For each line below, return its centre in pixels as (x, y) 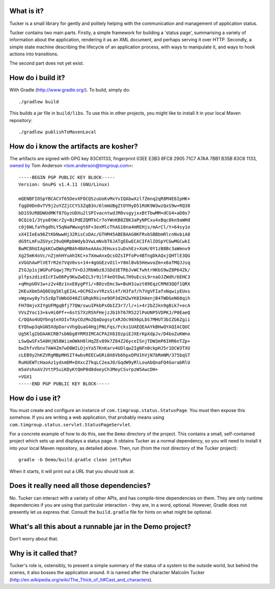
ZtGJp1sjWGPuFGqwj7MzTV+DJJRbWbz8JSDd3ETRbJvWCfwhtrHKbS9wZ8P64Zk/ (104, 270)
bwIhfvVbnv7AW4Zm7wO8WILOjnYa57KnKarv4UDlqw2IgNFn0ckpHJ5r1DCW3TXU (104, 348)
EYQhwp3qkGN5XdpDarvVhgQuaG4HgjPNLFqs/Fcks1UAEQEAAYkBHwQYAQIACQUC (104, 327)
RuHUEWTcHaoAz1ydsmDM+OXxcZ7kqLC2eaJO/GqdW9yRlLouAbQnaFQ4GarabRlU (104, 362)
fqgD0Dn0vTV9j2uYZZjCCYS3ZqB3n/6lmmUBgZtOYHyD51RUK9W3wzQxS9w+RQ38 (104, 206)
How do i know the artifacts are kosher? (74, 146)
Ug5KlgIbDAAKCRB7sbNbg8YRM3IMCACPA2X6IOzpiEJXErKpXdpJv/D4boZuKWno (104, 334)
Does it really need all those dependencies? (80, 486)
